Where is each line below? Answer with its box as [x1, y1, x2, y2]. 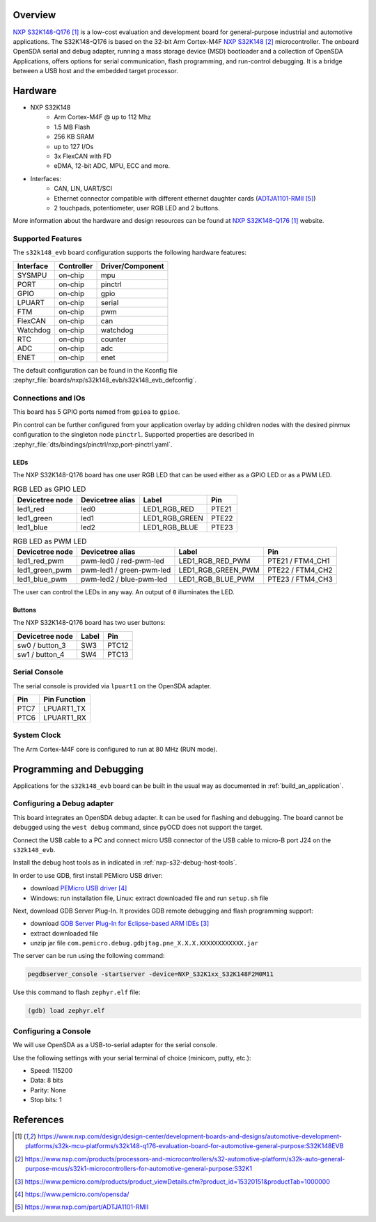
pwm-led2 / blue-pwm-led [81, 575, 168, 585]
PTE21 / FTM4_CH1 [267, 556, 330, 566]
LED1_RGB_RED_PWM [178, 556, 251, 566]
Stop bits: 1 [30, 1096, 62, 1104]
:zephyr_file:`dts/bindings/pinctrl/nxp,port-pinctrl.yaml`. [13, 440, 173, 449]
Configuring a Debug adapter [13, 798, 114, 808]
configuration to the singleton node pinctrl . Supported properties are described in [13, 431, 255, 439]
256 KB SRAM [54, 132, 95, 141]
